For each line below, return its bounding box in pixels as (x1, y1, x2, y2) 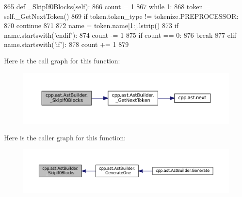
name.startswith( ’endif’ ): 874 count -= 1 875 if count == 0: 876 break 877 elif (4, 30, 237, 40)
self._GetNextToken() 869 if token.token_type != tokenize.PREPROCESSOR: (4, 11, 239, 21)
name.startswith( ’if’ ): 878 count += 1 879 (4, 39, 129, 49)
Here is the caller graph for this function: (4, 132, 126, 142)
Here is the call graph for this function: (4, 55, 120, 65)
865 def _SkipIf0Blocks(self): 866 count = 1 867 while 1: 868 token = (4, 1, 210, 11)
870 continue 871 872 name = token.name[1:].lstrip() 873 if (4, 20, 178, 30)
